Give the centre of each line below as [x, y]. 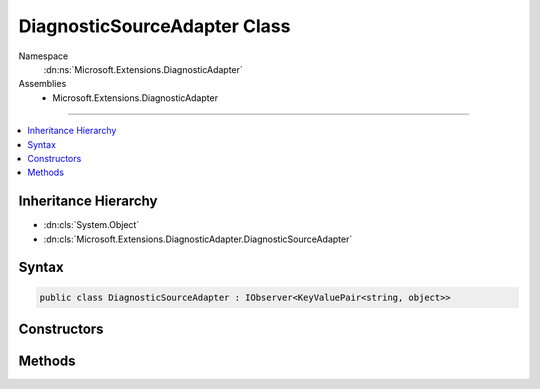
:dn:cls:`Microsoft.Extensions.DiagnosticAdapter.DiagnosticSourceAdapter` [198, 239]
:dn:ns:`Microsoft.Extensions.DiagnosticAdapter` [143, 69]
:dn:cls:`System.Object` [91, 225]
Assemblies [42, 84]
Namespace [43, 56]
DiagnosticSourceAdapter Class [154, 26]
